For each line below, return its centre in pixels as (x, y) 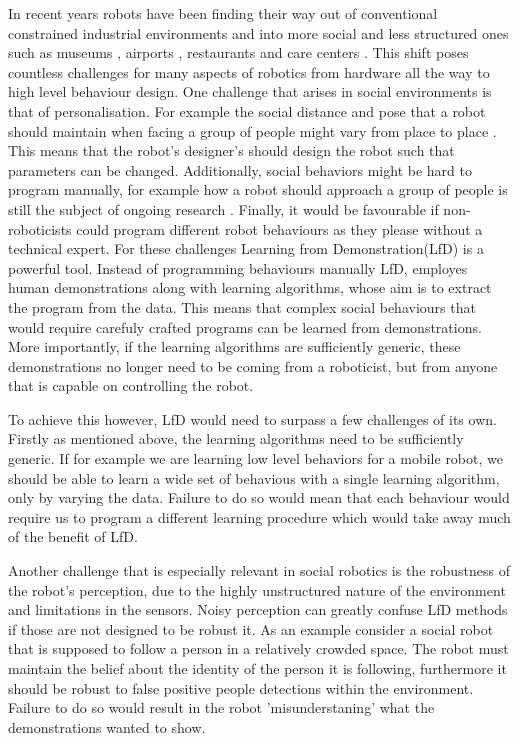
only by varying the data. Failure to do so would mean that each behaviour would (259, 497)
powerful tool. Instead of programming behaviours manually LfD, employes (238, 267)
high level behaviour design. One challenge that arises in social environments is (250, 91)
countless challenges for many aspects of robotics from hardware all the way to (249, 71)
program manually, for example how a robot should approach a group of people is (258, 189)
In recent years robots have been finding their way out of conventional (223, 13)
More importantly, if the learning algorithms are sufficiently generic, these (234, 346)
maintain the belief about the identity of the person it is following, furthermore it (257, 668)
